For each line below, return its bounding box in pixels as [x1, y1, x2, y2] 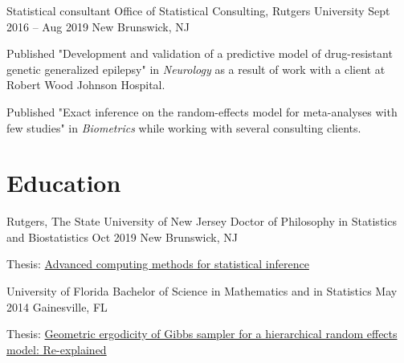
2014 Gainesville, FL [6, 298, 108, 315]
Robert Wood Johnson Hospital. [6, 76, 165, 93]
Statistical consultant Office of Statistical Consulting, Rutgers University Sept [6, 2, 390, 18]
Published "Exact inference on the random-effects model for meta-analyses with [6, 103, 398, 120]
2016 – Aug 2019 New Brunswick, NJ [6, 18, 190, 35]
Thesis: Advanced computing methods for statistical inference [6, 255, 309, 272]
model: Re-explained [6, 341, 107, 357]
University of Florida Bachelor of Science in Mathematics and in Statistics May [6, 283, 398, 300]
